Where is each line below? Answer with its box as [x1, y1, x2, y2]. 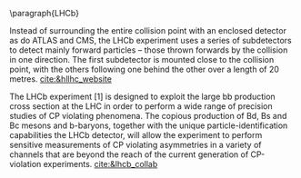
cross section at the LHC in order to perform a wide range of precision [9, 101, 273, 112]
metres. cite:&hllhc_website [9, 74, 112, 84]
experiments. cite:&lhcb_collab [43, 159, 158, 169]
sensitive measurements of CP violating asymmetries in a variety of [9, 140, 262, 150]
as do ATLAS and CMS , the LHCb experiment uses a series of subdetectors [9, 35, 293, 45]
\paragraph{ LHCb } [9, 8, 80, 18]
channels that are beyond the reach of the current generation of [9, 149, 249, 160]
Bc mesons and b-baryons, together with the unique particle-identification [9, 120, 288, 131]
